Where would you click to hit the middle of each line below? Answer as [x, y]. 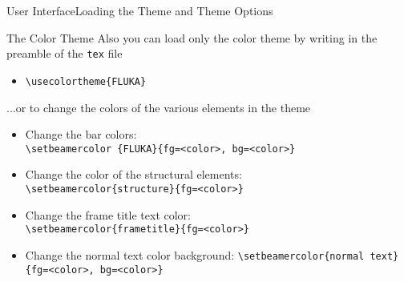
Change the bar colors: [81, 134]
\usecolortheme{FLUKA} [86, 81]
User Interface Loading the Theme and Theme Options [140, 10]
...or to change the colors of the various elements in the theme [159, 107]
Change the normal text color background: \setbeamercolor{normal [195, 254]
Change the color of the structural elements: [133, 174]
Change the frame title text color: [108, 214]
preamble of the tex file [65, 53]
